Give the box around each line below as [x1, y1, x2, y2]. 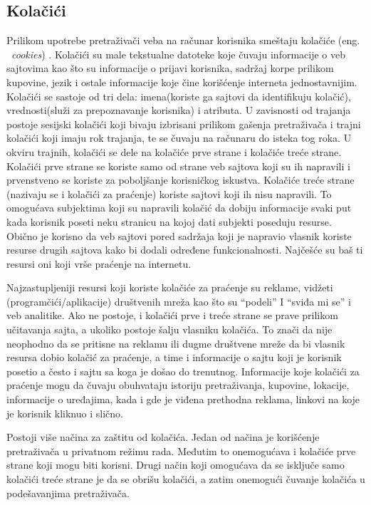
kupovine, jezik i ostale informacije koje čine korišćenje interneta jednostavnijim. [6, 74, 357, 89]
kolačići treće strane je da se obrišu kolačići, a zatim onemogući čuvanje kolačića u [6, 472, 365, 486]
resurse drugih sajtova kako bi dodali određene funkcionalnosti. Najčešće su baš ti [6, 242, 363, 257]
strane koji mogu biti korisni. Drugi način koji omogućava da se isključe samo [6, 457, 345, 472]
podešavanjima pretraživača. [6, 485, 130, 500]
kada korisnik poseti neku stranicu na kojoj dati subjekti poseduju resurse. [6, 214, 332, 229]
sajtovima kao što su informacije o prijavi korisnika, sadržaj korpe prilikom [6, 61, 334, 76]
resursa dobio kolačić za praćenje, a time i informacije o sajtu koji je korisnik [6, 350, 342, 365]
